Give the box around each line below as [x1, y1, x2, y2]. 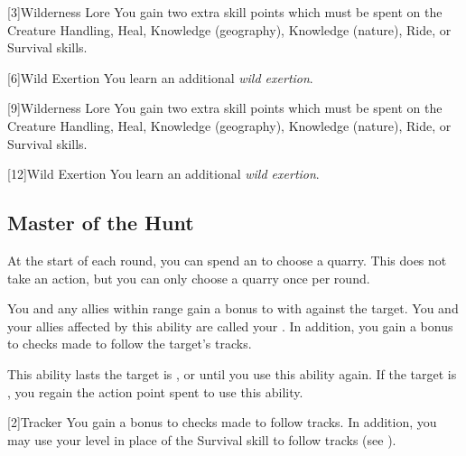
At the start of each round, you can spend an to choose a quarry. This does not [7, 250, 447, 269]
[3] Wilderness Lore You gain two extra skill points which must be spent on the [7, 3, 443, 21]
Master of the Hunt [7, 209, 194, 237]
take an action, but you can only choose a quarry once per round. [7, 268, 370, 287]
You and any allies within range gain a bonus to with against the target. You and [7, 299, 459, 318]
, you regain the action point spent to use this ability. [7, 382, 303, 401]
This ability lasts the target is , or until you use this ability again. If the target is [7, 364, 457, 383]
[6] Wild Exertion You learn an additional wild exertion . [7, 68, 313, 87]
